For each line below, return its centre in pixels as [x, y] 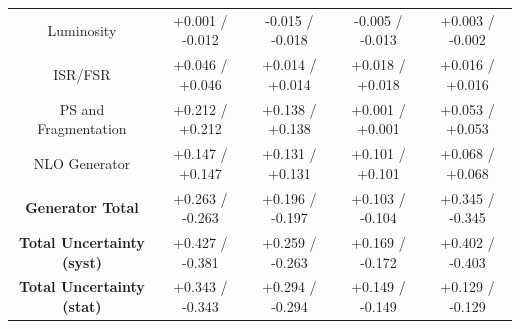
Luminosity [82, 29]
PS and [82, 108]
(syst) [81, 261]
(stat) [82, 305]
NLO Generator [82, 162]
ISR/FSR [82, 73]
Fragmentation [82, 128]
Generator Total [82, 207]
